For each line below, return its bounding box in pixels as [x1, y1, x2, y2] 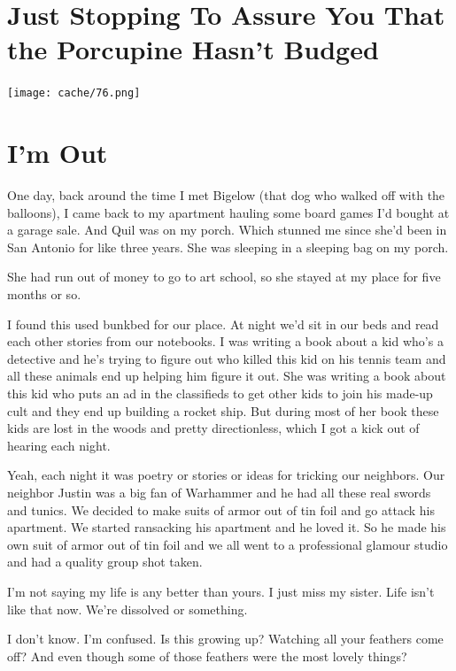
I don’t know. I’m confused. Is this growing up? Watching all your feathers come [7, 629, 444, 648]
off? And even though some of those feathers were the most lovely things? [7, 646, 407, 665]
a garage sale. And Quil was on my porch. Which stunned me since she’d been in [7, 220, 447, 239]
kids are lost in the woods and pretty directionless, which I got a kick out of [7, 419, 420, 437]
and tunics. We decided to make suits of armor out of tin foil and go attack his [7, 500, 435, 519]
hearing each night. [7, 436, 111, 454]
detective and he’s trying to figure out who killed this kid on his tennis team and [7, 349, 446, 367]
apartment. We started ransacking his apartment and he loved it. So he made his [7, 518, 446, 536]
